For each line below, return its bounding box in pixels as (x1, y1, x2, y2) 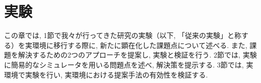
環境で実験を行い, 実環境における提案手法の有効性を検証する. (4, 69, 208, 79)
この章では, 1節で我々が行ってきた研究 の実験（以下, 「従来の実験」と (4, 30, 234, 40)
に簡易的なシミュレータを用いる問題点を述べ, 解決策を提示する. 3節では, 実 (4, 59, 253, 69)
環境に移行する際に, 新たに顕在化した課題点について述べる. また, (32, 39, 247, 50)
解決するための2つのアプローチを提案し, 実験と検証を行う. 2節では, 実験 (18, 49, 257, 60)
